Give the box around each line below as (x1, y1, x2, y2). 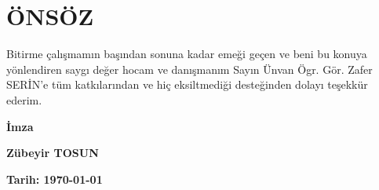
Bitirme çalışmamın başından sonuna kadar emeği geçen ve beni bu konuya (6, 46, 367, 62)
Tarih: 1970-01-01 (6, 170, 103, 187)
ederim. (6, 91, 42, 108)
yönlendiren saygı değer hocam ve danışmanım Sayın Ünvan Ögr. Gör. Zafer (6, 60, 373, 77)
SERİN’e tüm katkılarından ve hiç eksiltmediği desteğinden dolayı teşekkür (6, 76, 368, 93)
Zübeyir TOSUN (6, 144, 99, 161)
